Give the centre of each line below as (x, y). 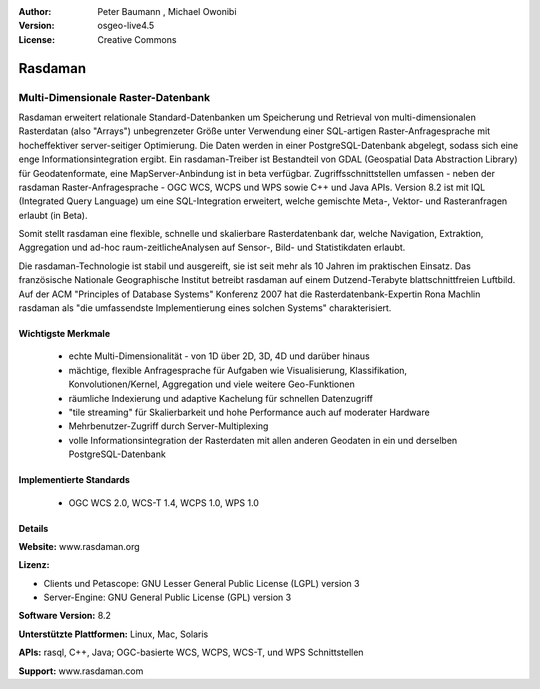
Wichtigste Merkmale (64, 334)
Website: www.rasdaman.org (79, 546)
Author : (35, 11)
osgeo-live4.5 (126, 26)
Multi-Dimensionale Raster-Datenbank (114, 97)
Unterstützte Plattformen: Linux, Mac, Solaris (113, 634)
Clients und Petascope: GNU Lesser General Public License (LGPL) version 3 (201, 583)
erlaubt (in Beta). (53, 215)
